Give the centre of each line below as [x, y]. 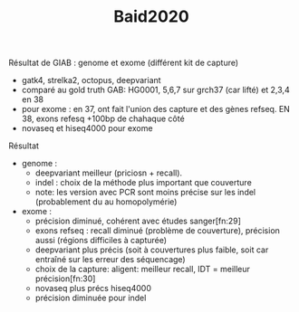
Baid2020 [151, 17]
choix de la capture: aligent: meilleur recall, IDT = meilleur [143, 269]
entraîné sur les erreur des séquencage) [111, 260]
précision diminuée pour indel [91, 298]
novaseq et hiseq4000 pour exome [87, 128]
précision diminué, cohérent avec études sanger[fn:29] [138, 221]
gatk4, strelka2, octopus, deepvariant [91, 80]
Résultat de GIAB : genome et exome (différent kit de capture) [124, 63]
